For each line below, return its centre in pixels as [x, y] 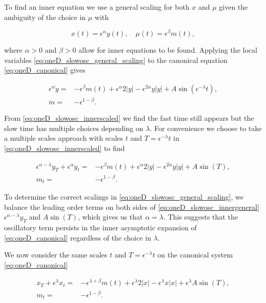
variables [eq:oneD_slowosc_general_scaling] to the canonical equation [116, 60]
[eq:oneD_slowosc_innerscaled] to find [65, 148]
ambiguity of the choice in [45, 17]
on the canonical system [195, 255]
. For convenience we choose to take [206, 128]
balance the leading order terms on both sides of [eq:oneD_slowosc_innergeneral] [132, 207]
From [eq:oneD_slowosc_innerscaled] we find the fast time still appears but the [129, 118]
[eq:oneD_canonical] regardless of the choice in [78, 237]
